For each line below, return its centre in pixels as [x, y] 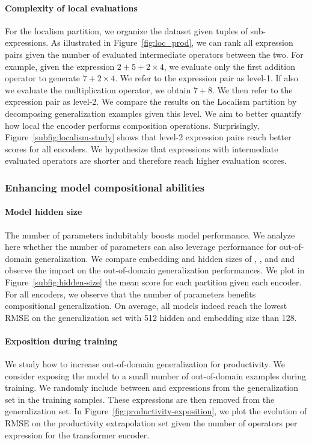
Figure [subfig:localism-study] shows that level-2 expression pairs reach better [148, 137]
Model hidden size [44, 212]
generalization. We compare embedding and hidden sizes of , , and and [165, 258]
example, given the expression [60, 66]
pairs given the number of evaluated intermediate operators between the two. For [154, 54]
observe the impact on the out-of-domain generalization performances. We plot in [155, 270]
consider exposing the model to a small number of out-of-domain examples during [155, 375]
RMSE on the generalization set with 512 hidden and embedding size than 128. [151, 317]
